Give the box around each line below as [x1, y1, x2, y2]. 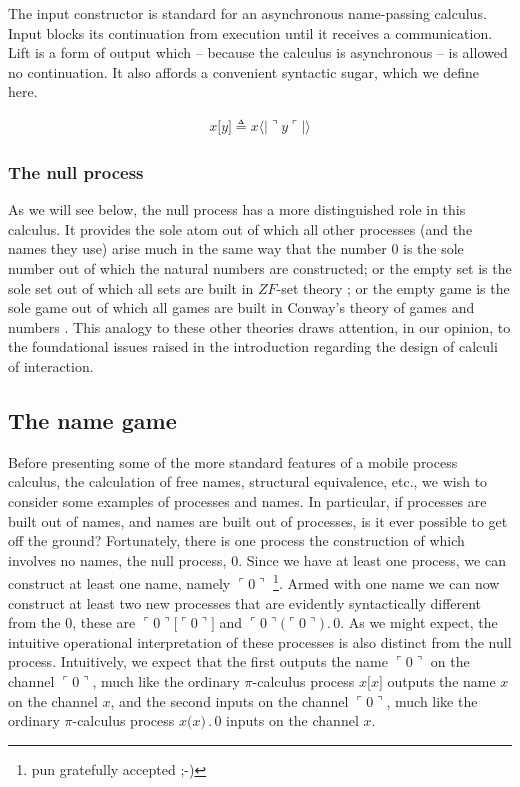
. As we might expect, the [340, 612, 498, 633]
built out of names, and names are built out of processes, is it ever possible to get [8, 510, 508, 531]
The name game [8, 404, 177, 435]
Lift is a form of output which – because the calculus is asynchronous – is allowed [8, 42, 508, 63]
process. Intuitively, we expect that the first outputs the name [8, 651, 388, 672]
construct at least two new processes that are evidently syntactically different [8, 592, 482, 613]
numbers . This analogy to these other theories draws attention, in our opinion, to [8, 316, 511, 337]
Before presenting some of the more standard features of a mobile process [8, 451, 458, 472]
